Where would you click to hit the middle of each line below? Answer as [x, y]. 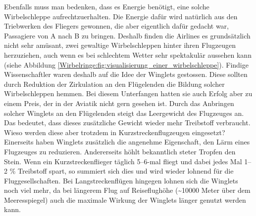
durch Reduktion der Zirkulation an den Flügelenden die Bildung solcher [114, 84]
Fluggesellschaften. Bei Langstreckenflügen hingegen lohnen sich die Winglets [121, 180]
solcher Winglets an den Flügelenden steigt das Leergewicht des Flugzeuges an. [124, 113]
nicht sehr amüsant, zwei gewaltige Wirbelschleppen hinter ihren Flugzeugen [120, 45]
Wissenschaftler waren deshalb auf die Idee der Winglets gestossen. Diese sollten [126, 74]
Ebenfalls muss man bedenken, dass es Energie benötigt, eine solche [107, 6]
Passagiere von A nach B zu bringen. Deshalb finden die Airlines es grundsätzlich [127, 35]
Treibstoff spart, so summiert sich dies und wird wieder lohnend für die [126, 171]
